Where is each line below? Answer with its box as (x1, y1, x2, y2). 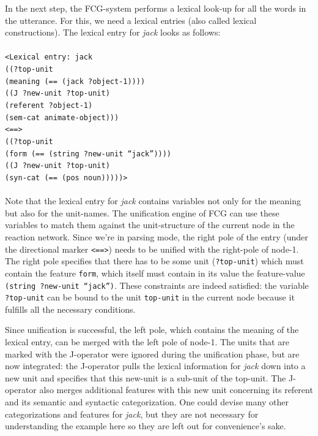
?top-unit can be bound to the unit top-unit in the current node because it (5, 291, 295, 304)
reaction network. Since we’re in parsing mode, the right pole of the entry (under (5, 230, 308, 243)
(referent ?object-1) (5, 101, 93, 110)
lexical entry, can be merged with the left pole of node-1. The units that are (5, 335, 289, 348)
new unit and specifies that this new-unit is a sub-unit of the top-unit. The (5, 371, 286, 384)
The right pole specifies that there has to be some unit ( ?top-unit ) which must (5, 254, 304, 267)
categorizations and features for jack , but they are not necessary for (5, 407, 259, 420)
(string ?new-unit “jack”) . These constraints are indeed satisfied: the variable (5, 278, 309, 291)
